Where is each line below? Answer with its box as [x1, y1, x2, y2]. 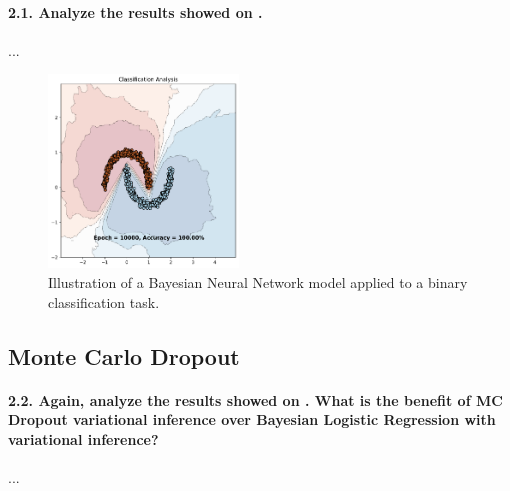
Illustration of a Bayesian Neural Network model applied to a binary [48, 271, 468, 292]
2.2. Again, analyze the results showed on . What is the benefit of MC [8, 389, 503, 410]
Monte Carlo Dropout [8, 340, 240, 371]
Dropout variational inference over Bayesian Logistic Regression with [8, 409, 496, 430]
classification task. [48, 291, 160, 312]
